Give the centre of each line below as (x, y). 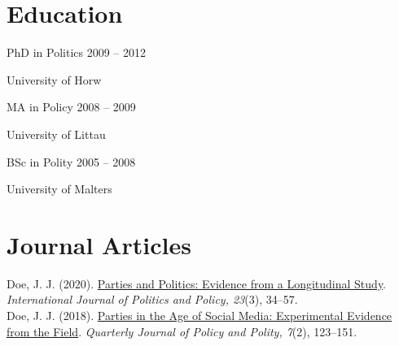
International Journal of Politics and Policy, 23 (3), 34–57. (152, 299)
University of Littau (56, 134)
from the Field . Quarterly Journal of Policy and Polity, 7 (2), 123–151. (182, 331)
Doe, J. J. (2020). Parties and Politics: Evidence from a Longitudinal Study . (197, 283)
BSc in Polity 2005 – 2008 (71, 161)
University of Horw (54, 79)
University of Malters (59, 189)
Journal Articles (99, 244)
